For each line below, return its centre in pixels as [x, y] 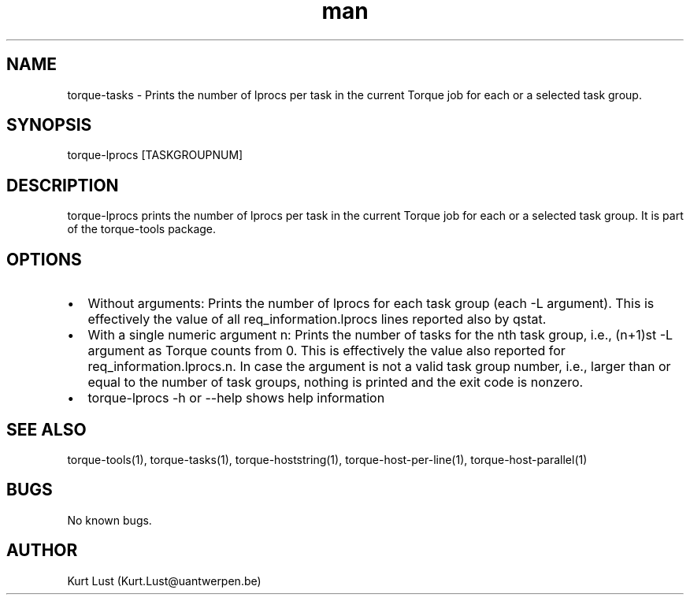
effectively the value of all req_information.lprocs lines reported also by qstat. [317, 319]
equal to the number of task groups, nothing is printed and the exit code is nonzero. [336, 382]
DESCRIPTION [63, 185]
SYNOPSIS [49, 125]
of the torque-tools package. [142, 229]
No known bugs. [109, 520]
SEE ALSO [46, 429]
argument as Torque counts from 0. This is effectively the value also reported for [326, 351]
